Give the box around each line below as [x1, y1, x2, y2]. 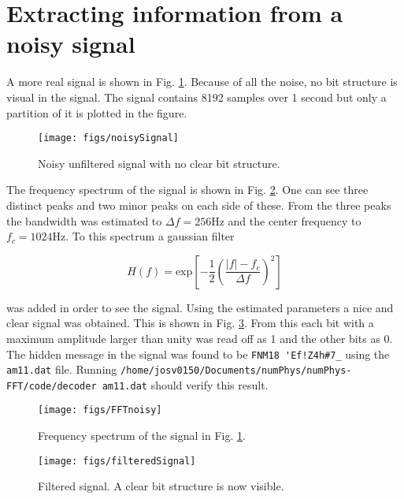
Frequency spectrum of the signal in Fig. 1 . [38, 427, 246, 444]
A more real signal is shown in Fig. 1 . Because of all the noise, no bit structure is [6, 73, 398, 90]
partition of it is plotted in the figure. [6, 104, 187, 121]
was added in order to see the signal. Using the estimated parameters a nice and [6, 299, 394, 315]
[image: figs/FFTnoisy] [38, 404, 162, 416]
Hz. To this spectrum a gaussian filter [52, 228, 235, 244]
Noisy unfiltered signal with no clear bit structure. [38, 155, 280, 171]
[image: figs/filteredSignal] [38, 455, 196, 467]
